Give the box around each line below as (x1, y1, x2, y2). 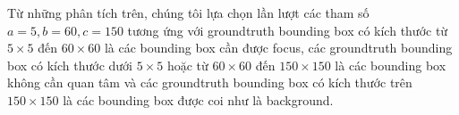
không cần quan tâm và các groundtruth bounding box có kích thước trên (7, 73, 412, 92)
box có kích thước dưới (7, 55, 133, 74)
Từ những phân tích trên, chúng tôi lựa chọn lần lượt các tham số (7, 4, 370, 21)
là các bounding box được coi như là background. (63, 90, 334, 109)
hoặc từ (166, 55, 208, 74)
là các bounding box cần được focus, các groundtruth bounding (104, 38, 453, 57)
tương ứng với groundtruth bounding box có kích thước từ (127, 21, 448, 39)
